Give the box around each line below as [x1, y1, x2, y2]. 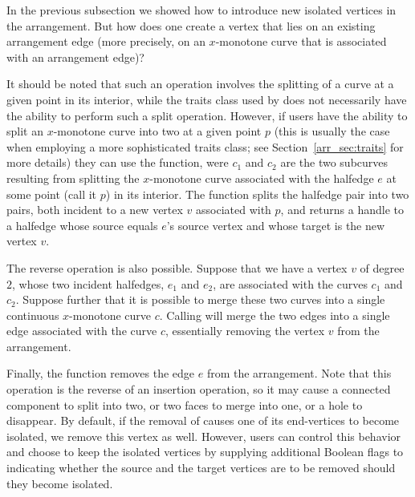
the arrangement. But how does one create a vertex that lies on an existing [6, 17, 376, 34]
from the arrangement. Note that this [206, 365, 392, 382]
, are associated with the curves [213, 275, 368, 292]
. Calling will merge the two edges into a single [159, 306, 390, 323]
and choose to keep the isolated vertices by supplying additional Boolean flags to [6, 443, 404, 460]
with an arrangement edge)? [6, 48, 144, 65]
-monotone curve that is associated [215, 33, 387, 50]
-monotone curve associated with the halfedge [149, 169, 374, 186]
